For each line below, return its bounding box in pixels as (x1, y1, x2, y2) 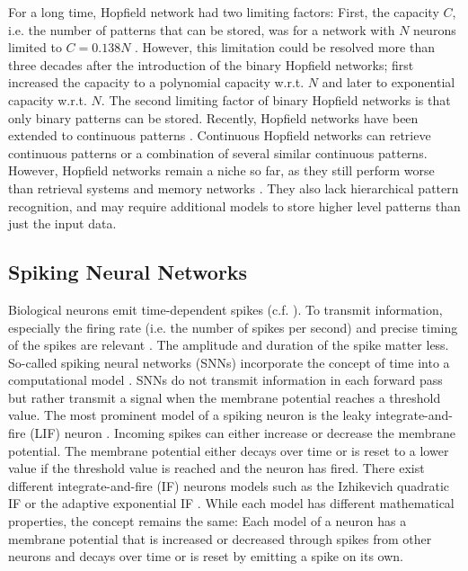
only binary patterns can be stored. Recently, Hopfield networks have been (8, 108, 419, 127)
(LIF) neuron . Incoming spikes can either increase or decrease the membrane (30, 424, 455, 442)
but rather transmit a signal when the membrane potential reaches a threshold (8, 388, 441, 406)
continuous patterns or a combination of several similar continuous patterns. (8, 143, 428, 162)
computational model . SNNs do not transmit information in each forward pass (8, 370, 443, 389)
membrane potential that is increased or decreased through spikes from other (8, 529, 432, 548)
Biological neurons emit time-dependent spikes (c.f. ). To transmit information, (8, 299, 443, 318)
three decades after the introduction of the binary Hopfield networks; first (8, 55, 414, 74)
